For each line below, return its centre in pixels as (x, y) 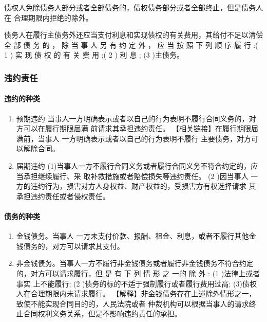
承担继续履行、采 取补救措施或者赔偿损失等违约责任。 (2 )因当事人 (136, 176)
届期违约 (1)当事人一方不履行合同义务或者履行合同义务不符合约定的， (133, 165)
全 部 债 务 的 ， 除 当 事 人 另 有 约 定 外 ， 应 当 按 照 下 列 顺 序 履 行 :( (131, 44)
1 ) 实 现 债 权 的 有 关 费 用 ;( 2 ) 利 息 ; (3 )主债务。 (94, 55)
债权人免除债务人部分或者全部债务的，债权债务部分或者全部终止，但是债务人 (133, 7)
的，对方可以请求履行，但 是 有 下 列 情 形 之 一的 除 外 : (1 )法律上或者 (138, 273)
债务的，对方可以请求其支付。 (74, 246)
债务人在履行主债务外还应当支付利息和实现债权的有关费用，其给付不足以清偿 (133, 35)
